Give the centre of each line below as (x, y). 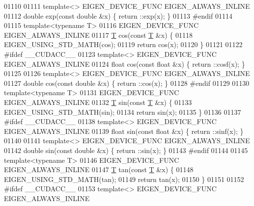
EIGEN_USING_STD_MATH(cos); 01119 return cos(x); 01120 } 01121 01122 (123, 44)
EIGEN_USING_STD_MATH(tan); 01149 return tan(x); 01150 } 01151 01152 (124, 179)
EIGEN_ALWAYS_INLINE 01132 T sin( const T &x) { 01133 (98, 102)
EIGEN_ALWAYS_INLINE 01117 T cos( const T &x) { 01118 (98, 35)
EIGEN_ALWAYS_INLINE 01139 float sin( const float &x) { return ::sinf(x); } (124, 131)
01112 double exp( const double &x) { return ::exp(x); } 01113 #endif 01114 (118, 15)
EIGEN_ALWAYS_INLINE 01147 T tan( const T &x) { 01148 (99, 169)
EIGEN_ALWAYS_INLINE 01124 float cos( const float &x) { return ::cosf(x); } (125, 64)
